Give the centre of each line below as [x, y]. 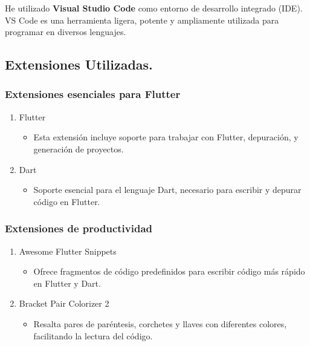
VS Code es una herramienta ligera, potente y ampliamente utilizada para [142, 20]
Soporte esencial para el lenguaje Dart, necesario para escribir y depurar [167, 190]
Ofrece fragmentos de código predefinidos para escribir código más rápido [169, 271]
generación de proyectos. [79, 149]
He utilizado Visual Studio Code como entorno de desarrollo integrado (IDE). [154, 8]
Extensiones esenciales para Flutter [93, 94]
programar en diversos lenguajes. [66, 32]
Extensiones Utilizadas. [79, 64]
